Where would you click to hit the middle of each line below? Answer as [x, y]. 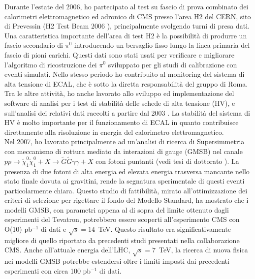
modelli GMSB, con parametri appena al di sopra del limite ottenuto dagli [117, 209]
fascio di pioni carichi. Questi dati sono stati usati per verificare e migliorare [119, 54]
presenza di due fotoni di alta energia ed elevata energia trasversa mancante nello [127, 171]
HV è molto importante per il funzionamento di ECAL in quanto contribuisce [122, 122]
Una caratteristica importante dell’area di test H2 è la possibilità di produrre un [126, 35]
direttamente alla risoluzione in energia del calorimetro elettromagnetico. [114, 132]
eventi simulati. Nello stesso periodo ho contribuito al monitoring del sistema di [125, 74]
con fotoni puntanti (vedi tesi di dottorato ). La [167, 161]
